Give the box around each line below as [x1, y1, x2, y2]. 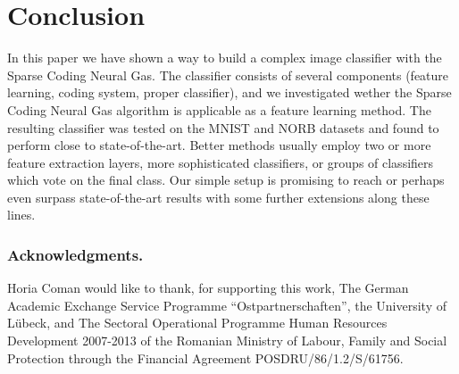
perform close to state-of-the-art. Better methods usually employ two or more [7, 136, 431, 154]
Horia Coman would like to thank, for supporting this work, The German [7, 278, 409, 297]
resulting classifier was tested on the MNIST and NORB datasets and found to [7, 118, 439, 137]
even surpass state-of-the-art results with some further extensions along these [7, 187, 430, 206]
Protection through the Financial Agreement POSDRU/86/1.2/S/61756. [7, 348, 404, 367]
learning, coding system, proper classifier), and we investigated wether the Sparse [7, 83, 452, 102]
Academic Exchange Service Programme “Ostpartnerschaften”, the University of [7, 295, 446, 314]
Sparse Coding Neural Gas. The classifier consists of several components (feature [7, 65, 449, 84]
